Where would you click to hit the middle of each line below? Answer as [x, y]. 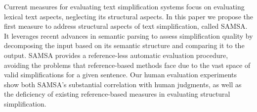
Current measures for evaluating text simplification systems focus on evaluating [124, 6]
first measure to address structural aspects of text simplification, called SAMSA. [126, 26]
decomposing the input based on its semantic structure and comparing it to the [124, 45]
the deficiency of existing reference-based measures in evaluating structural [117, 94]
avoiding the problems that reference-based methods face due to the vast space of [127, 65]
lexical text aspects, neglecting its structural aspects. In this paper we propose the [128, 16]
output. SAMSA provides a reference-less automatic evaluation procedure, [116, 55]
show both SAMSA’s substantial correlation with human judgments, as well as [123, 84]
